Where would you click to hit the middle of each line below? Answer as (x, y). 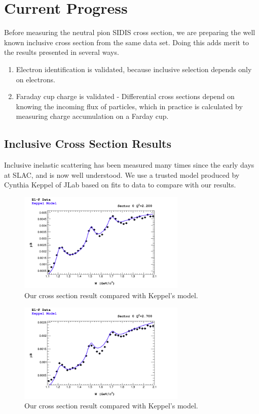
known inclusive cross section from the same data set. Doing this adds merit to (127, 42)
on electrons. (35, 79)
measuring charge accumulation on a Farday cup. (92, 116)
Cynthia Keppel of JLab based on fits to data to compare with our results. (120, 185)
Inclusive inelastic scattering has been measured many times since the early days (129, 165)
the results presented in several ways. (62, 52)
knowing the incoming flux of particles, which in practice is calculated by (129, 106)
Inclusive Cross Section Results (88, 144)
